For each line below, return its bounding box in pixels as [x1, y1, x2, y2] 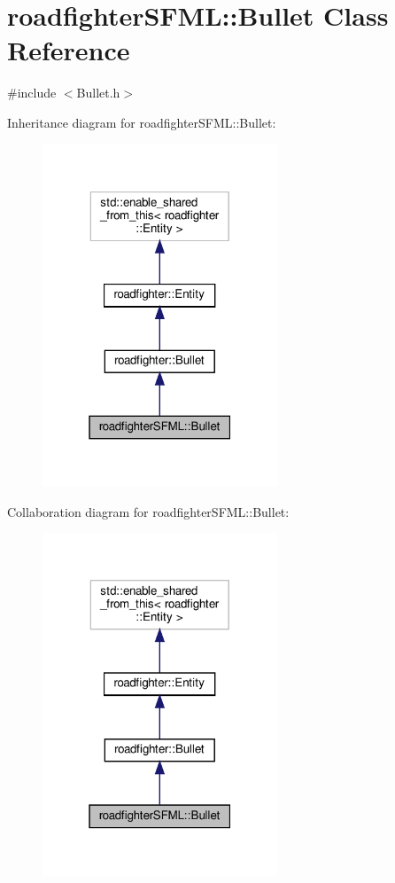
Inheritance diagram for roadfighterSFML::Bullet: [7, 113, 276, 131]
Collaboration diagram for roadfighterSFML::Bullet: [7, 502, 290, 520]
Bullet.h [76, 83, 120, 102]
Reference [7, 32, 130, 68]
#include [7, 83, 57, 102]
